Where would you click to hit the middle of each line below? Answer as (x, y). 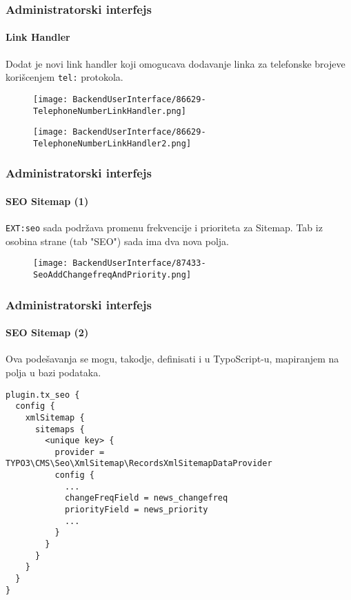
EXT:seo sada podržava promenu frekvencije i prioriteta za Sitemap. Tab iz (164, 228)
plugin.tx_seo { (43, 395)
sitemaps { (60, 429)
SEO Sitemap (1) (47, 201)
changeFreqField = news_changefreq (146, 498)
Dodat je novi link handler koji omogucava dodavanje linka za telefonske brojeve (175, 63)
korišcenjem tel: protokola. (64, 77)
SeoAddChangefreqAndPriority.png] (112, 275)
